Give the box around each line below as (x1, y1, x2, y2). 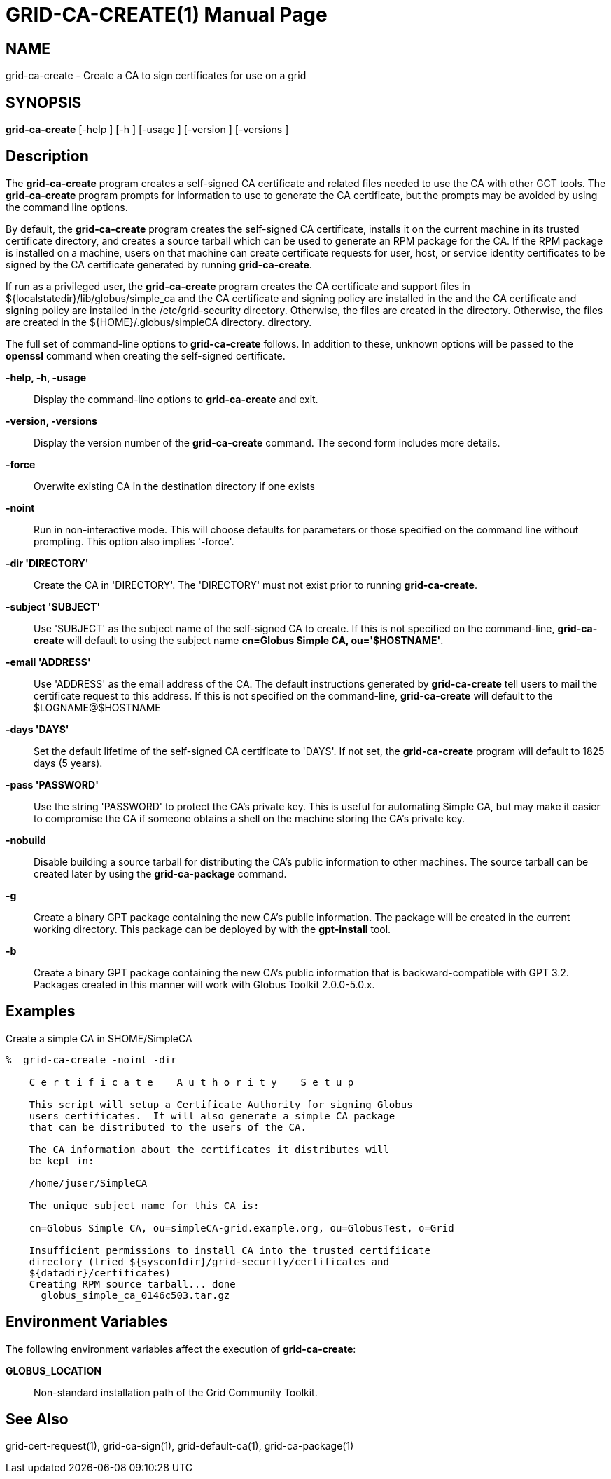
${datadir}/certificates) (29, 1267, 171, 1279)
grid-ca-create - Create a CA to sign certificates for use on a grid (6, 69, 307, 82)
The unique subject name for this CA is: (29, 1199, 260, 1211)
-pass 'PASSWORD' (6, 778, 99, 791)
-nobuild (6, 833, 46, 846)
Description (6, 147, 89, 165)
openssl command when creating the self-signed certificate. (6, 349, 286, 362)
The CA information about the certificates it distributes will (29, 1143, 389, 1155)
